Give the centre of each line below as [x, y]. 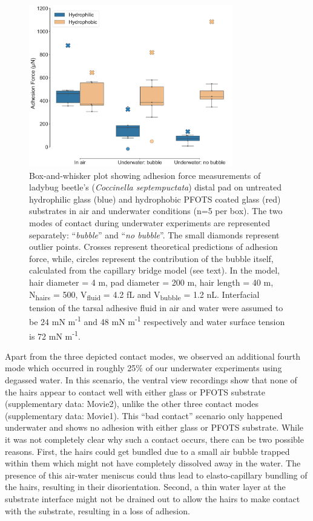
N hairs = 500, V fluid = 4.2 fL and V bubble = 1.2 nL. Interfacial [144, 295]
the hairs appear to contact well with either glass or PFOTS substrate [135, 392]
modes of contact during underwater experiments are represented [150, 223]
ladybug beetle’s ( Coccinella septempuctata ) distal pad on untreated [155, 187]
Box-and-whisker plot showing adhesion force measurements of [145, 175]
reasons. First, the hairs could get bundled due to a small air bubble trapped [147, 451]
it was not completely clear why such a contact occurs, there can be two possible [154, 439]
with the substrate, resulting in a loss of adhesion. [97, 510]
